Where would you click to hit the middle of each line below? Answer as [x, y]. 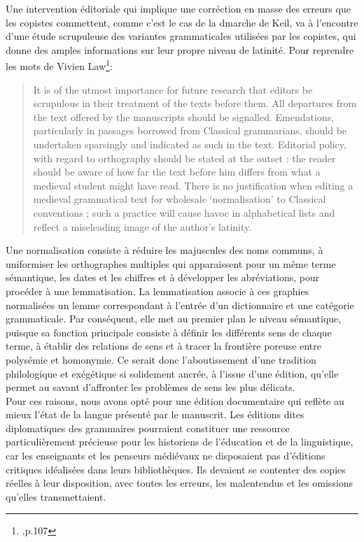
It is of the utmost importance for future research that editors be [173, 89]
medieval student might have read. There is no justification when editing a [193, 185]
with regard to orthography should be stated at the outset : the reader [184, 158]
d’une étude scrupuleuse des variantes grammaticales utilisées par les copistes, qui [181, 36]
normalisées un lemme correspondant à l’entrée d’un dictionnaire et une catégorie [180, 305]
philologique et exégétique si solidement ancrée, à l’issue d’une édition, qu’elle [172, 373]
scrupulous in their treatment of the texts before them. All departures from [195, 103]
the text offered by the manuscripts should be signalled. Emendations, [184, 116]
